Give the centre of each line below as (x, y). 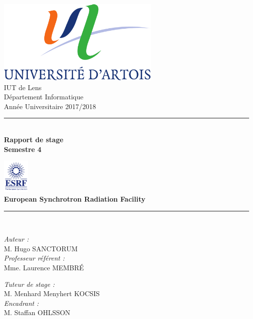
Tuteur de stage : (29, 284)
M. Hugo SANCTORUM (41, 248)
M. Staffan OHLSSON (37, 312)
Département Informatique (44, 97)
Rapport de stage (34, 140)
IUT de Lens (23, 87)
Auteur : (17, 239)
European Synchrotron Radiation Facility (75, 199)
